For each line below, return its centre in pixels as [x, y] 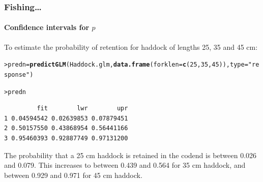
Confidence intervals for [47, 27]
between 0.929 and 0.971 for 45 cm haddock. [73, 175]
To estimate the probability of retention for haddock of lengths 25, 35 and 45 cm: [131, 47]
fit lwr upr [82, 109]
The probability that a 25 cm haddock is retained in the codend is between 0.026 [130, 155]
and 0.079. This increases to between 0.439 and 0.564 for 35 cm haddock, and [125, 165]
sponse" [17, 74]
